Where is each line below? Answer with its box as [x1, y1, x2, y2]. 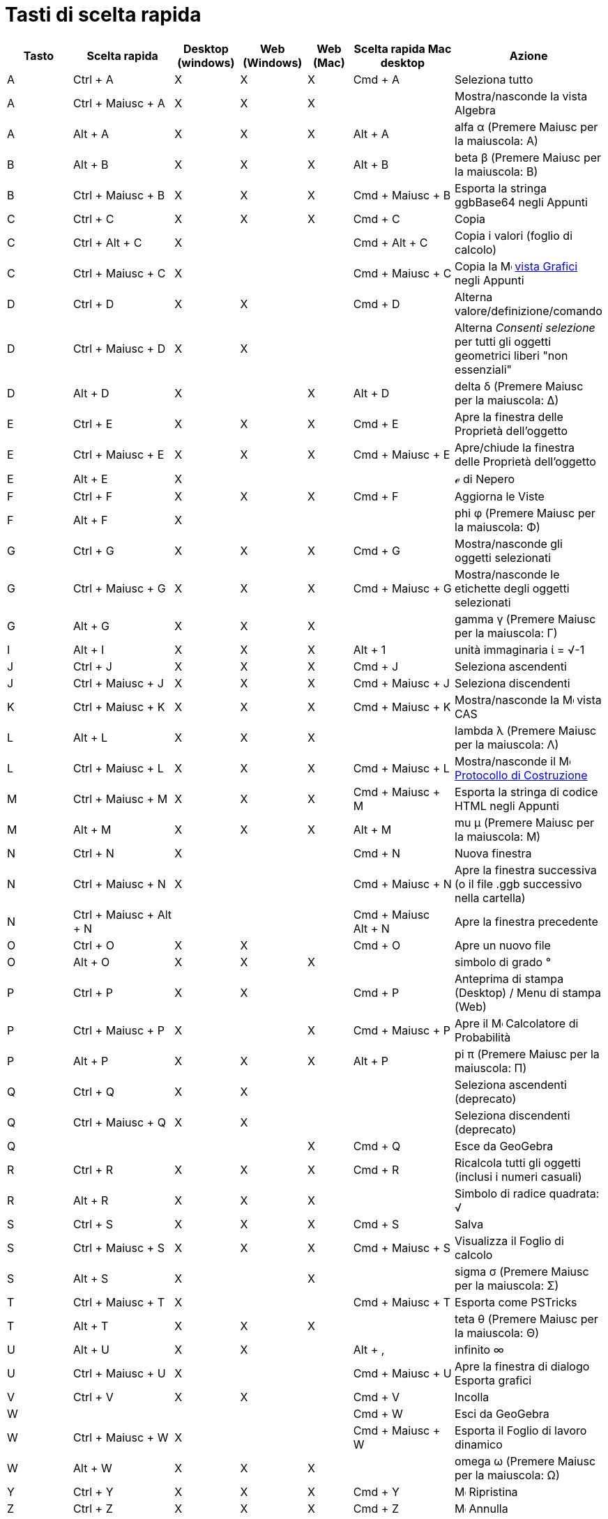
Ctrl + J [73, 659, 112, 673]
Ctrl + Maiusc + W [73, 1430, 169, 1444]
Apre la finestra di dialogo [455, 1359, 590, 1373]
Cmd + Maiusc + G [353, 581, 452, 595]
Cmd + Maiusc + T [353, 1295, 451, 1309]
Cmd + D [353, 296, 400, 311]
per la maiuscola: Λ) [455, 737, 559, 751]
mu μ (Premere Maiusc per [455, 815, 594, 830]
